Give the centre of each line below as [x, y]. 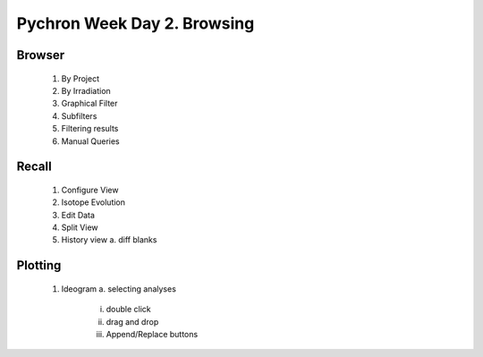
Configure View [90, 190]
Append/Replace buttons [152, 335]
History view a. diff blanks [109, 240]
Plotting [39, 265]
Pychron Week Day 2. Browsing [136, 23]
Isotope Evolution [93, 202]
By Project [80, 78]
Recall [34, 167]
